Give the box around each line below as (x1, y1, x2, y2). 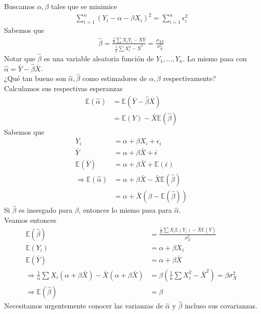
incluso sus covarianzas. (185, 300, 257, 311)
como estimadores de (82, 73, 147, 84)
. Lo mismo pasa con (183, 53, 247, 63)
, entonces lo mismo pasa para (78, 205, 172, 215)
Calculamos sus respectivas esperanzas (4, 83, 123, 94)
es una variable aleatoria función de (43, 53, 154, 63)
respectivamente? (163, 73, 216, 84)
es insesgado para (18, 205, 72, 215)
